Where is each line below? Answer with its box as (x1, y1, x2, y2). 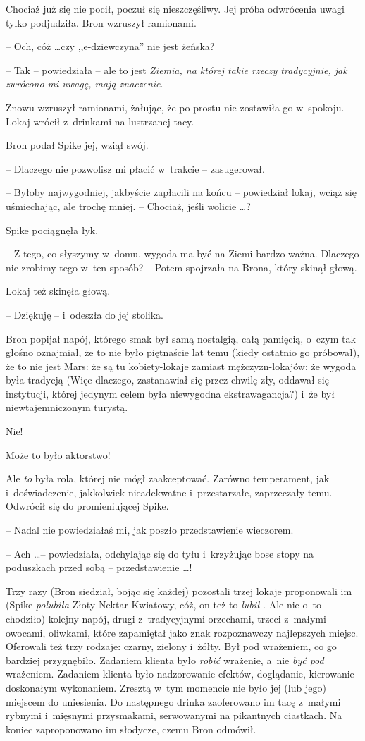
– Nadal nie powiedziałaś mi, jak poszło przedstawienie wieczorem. (6, 522, 294, 537)
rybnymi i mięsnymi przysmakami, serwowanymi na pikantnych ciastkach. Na (6, 708, 342, 723)
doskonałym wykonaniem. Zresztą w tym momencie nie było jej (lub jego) (6, 680, 326, 694)
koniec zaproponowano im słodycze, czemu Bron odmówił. (6, 721, 256, 736)
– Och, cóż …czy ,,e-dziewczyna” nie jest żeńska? (6, 39, 215, 54)
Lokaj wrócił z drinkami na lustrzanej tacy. (6, 114, 194, 128)
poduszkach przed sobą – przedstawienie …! (6, 560, 192, 575)
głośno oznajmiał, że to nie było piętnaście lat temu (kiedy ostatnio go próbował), (6, 345, 360, 360)
